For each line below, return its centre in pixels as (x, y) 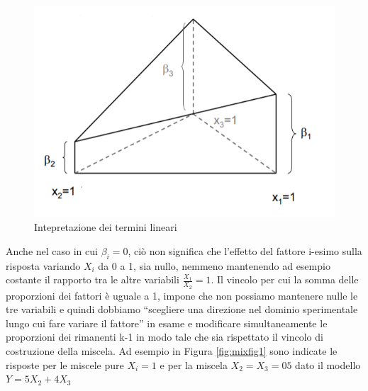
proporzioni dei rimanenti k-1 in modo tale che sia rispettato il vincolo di (165, 337)
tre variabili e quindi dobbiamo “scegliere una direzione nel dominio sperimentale (182, 309)
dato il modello (328, 364)
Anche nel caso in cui (52, 251)
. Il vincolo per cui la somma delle (285, 279)
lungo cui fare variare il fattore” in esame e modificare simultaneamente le (167, 323)
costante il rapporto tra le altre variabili (93, 279)
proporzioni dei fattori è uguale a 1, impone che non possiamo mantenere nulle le (182, 295)
